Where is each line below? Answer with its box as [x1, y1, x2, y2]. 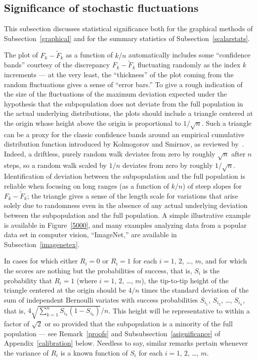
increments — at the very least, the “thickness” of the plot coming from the [4, 69, 234, 80]
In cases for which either [4, 256, 78, 266]
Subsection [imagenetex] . [4, 239, 80, 249]
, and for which [201, 256, 247, 266]
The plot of [4, 50, 38, 60]
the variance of [4, 348, 49, 358]
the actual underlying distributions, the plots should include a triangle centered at [4, 108, 253, 118]
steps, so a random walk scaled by [4, 159, 107, 170]
